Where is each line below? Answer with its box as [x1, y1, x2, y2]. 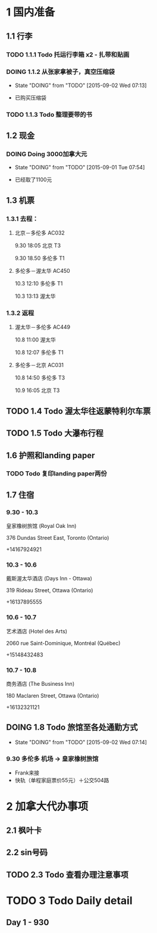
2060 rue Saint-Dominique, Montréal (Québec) [6, 639, 121, 646]
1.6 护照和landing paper [6, 450, 95, 461]
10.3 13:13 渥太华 [14, 293, 56, 300]
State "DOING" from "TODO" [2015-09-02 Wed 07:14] [14, 738, 147, 745]
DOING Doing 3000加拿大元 [6, 150, 87, 158]
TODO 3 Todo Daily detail [6, 894, 133, 907]
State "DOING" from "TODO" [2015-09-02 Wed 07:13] [14, 82, 147, 89]
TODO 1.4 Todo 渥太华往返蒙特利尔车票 [6, 406, 151, 416]
